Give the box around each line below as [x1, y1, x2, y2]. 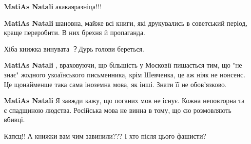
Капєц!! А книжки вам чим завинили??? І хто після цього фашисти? [4, 130, 206, 141]
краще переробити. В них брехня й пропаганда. [4, 27, 145, 37]
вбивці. [4, 114, 25, 125]
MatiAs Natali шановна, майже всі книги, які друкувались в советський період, [4, 18, 248, 28]
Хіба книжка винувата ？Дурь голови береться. [4, 43, 144, 54]
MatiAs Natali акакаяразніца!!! [4, 1, 101, 11]
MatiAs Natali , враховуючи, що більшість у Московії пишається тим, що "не [4, 60, 242, 70]
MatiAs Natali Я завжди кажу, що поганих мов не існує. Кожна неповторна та [4, 95, 245, 106]
